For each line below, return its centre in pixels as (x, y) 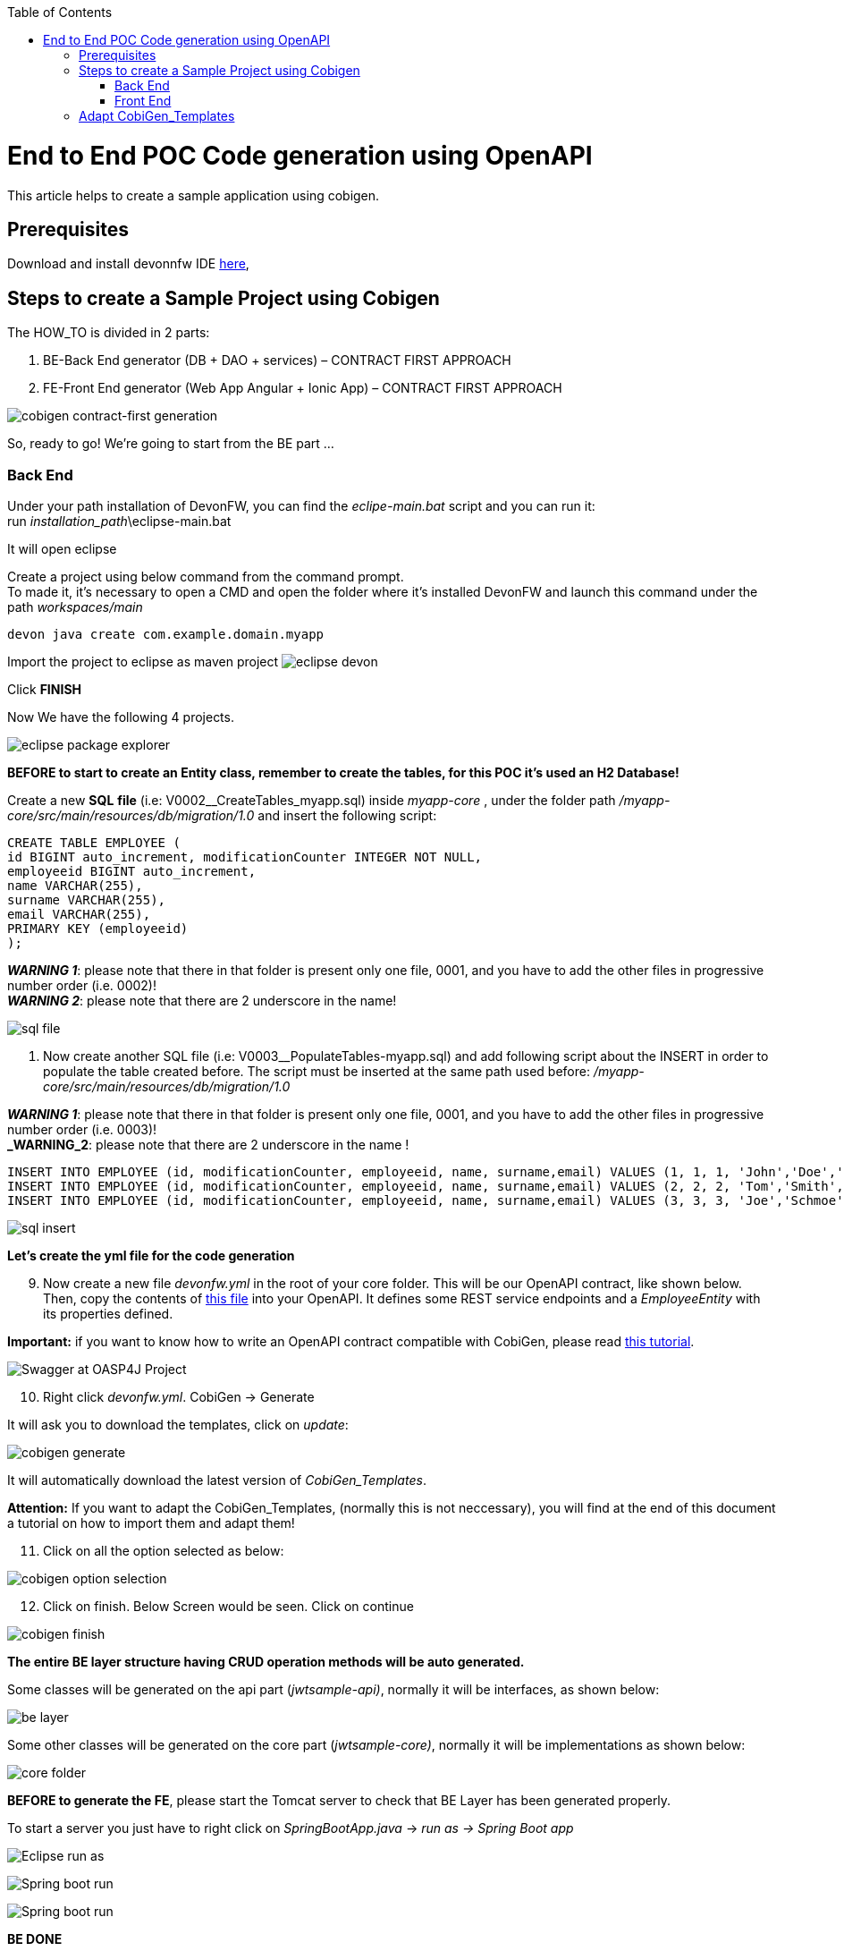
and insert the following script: (347, 815)
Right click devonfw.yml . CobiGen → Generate (179, 1396)
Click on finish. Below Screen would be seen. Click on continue (228, 1606)
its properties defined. (108, 1313)
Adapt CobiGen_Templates (157, 116)
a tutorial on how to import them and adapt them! (151, 1523)
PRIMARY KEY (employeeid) (98, 928)
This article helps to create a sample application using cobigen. (194, 195)
